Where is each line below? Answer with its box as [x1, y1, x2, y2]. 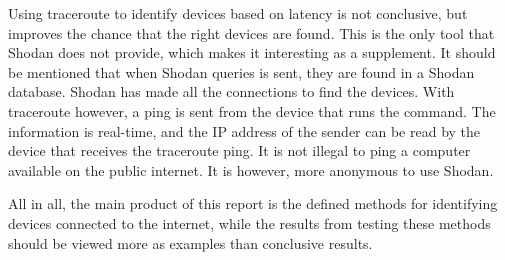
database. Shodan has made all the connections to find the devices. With [8, 81, 455, 102]
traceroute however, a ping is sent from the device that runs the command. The [8, 100, 496, 121]
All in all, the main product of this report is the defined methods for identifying [8, 193, 498, 214]
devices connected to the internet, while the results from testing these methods [8, 212, 491, 233]
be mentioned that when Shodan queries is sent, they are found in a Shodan [8, 61, 475, 82]
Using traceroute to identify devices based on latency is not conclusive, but [8, 3, 468, 23]
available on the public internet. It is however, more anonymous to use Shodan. [8, 159, 494, 180]
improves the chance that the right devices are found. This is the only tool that [8, 22, 495, 43]
